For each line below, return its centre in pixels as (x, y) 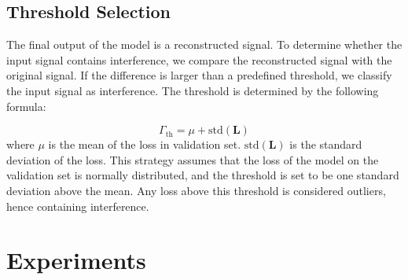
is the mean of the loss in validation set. (145, 144)
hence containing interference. (78, 206)
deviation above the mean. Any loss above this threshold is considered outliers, (196, 190)
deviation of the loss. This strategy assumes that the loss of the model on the (193, 159)
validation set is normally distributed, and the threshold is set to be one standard (203, 175)
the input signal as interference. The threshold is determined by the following (193, 90)
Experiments (76, 260)
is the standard (326, 144)
